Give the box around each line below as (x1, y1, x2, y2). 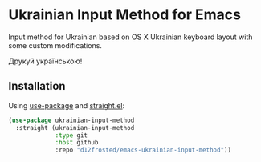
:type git (55, 131, 88, 140)
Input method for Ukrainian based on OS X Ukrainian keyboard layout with (8, 32, 253, 42)
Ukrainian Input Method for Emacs (8, 6, 241, 24)
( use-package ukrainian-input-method (8, 116, 135, 124)
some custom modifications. (8, 40, 103, 50)
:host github (55, 139, 99, 147)
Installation (8, 79, 66, 93)
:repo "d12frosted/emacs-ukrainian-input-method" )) (55, 146, 231, 154)
